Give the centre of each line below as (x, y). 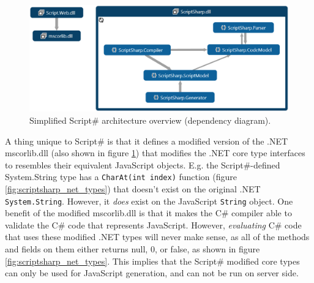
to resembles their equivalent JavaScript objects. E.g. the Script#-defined (143, 164)
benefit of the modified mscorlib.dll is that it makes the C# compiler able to (148, 213)
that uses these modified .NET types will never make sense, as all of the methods (157, 237)
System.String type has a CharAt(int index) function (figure (121, 177)
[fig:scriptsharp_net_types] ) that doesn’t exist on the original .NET (133, 188)
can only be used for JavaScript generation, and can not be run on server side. (152, 273)
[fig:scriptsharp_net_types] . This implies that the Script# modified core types (152, 261)
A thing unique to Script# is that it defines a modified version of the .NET (147, 141)
